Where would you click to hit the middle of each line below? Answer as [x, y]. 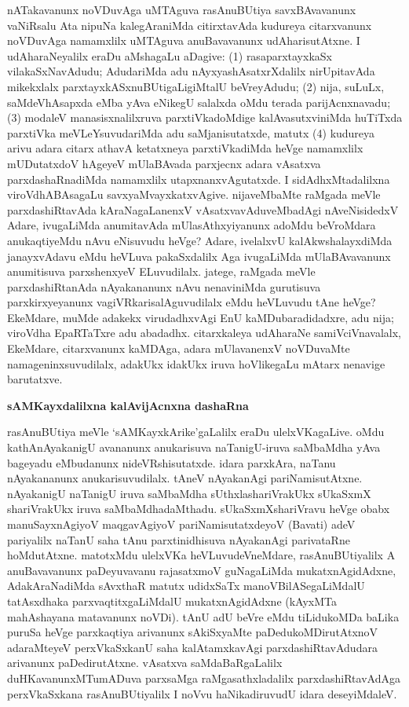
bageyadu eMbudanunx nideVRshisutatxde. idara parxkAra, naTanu [172, 462]
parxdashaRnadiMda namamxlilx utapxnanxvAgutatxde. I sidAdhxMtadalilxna [199, 179]
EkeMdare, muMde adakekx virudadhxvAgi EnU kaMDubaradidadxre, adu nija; [201, 317]
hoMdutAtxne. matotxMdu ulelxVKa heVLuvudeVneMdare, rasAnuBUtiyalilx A [201, 555]
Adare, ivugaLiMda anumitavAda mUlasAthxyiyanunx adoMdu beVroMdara [192, 225]
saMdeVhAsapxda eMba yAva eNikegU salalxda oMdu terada [155, 102]
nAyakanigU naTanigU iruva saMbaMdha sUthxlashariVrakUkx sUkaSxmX [189, 493]
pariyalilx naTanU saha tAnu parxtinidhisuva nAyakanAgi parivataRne [179, 539]
